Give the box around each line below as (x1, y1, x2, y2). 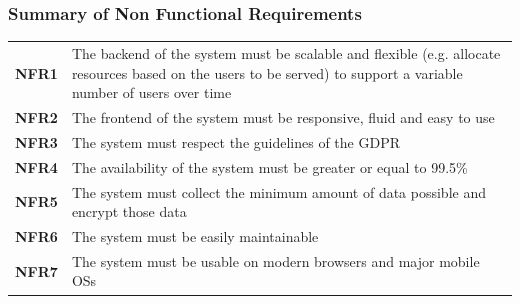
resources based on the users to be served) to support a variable (71, 62, 463, 83)
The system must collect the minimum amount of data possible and (71, 181, 486, 202)
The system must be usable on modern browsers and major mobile (71, 250, 480, 271)
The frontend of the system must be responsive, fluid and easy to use (71, 107, 495, 127)
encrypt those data (71, 201, 187, 222)
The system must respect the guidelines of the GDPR (71, 131, 400, 152)
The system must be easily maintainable (71, 225, 319, 246)
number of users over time (71, 82, 232, 103)
